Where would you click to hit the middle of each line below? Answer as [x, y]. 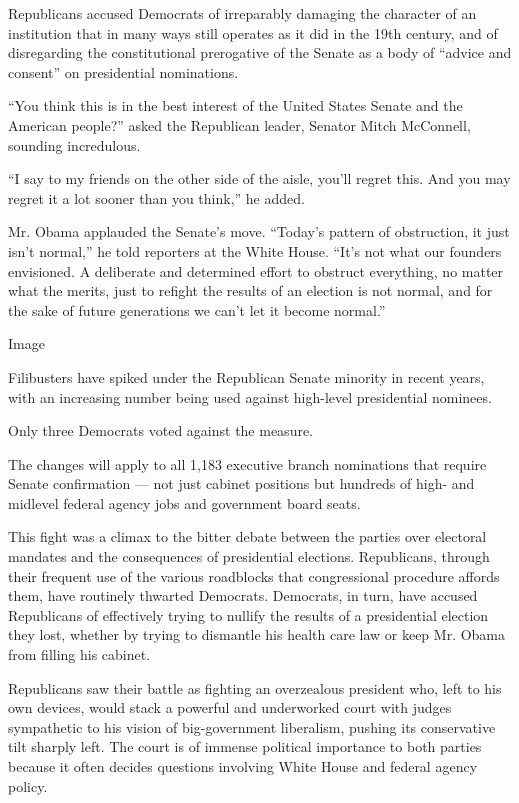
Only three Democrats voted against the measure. [161, 430]
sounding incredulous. [74, 144]
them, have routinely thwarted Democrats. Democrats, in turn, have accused [243, 595]
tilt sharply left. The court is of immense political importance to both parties [245, 746]
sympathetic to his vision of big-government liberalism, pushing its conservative [252, 726]
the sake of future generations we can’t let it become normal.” [197, 309]
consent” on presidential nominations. [123, 71]
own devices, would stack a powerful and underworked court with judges [230, 707]
